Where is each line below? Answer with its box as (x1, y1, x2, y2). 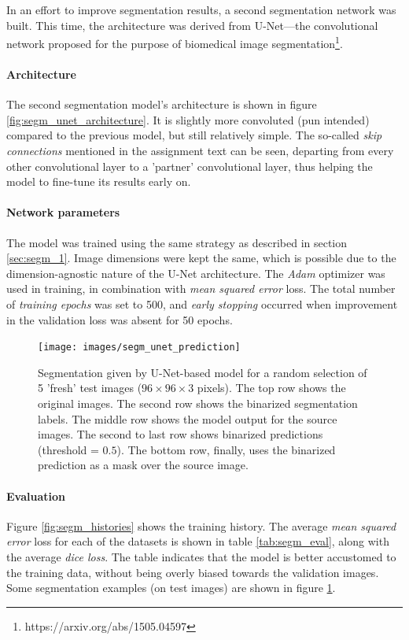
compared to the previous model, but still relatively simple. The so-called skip (6, 127, 382, 143)
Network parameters (6, 204, 120, 220)
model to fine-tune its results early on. (6, 173, 191, 190)
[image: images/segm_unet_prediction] (38, 342, 241, 353)
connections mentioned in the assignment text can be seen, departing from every (6, 142, 394, 159)
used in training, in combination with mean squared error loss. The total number (6, 280, 396, 297)
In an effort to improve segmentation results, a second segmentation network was (6, 2, 396, 17)
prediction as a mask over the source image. (38, 457, 249, 473)
